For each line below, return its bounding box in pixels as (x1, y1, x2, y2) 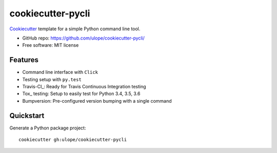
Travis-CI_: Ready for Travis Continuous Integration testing (22, 84, 146, 90)
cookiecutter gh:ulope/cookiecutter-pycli (18, 137, 127, 143)
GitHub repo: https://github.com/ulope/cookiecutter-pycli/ (22, 35, 145, 41)
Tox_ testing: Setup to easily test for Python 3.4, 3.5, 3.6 (22, 90, 141, 97)
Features (9, 55, 38, 64)
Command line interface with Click (22, 69, 98, 75)
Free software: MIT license (22, 42, 79, 48)
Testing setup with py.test (22, 76, 82, 82)
